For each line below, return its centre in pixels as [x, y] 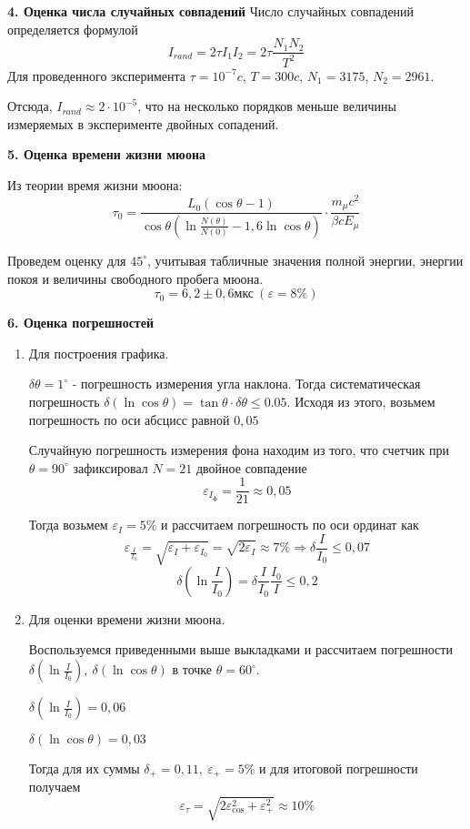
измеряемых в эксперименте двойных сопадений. [143, 123]
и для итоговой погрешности [339, 768]
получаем [55, 787]
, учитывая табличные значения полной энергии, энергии [305, 260]
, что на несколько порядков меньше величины [267, 106]
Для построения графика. [99, 353]
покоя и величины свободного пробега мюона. [135, 278]
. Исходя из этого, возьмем [361, 401]
